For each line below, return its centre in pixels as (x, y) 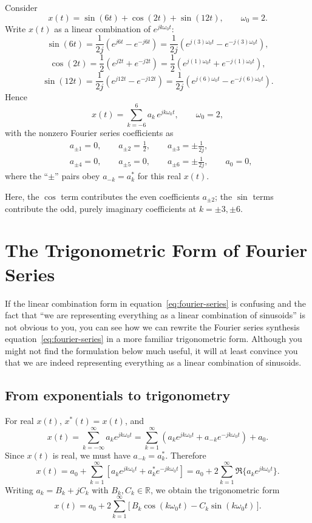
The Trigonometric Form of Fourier (156, 250)
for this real (159, 176)
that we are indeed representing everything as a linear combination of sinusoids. (153, 362)
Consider (21, 7)
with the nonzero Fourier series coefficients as (89, 133)
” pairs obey (77, 176)
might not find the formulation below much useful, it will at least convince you (151, 350)
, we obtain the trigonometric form (215, 489)
